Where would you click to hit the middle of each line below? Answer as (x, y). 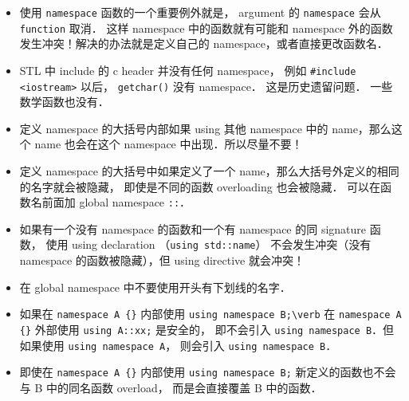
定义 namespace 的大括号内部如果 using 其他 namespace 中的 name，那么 (205, 128)
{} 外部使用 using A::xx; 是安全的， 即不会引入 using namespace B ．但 (207, 329)
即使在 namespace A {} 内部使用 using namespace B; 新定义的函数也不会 (208, 372)
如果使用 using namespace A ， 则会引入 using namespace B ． (178, 345)
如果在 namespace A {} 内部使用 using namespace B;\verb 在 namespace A (210, 314)
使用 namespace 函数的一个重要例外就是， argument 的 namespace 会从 (200, 12)
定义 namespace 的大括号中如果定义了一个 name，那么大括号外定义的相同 (209, 171)
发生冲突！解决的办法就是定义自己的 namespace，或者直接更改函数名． (204, 43)
